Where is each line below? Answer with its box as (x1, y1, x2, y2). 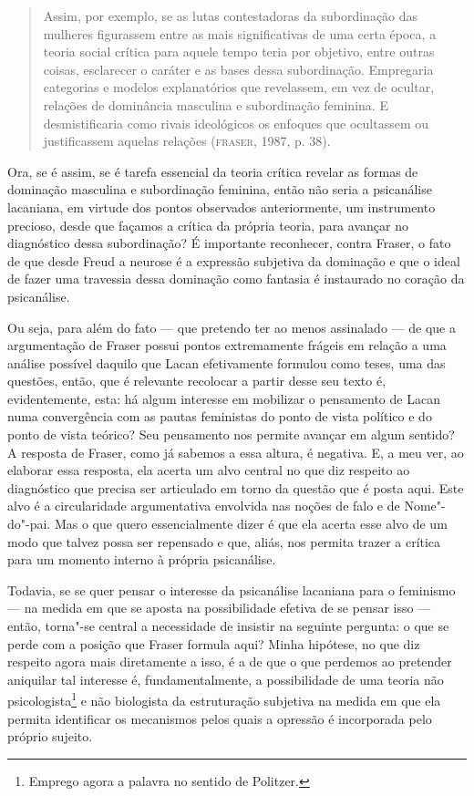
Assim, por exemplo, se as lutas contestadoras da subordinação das (43, 6, 418, 25)
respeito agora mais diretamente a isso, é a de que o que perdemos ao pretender (7, 652, 452, 671)
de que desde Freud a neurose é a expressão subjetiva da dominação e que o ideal (7, 251, 460, 270)
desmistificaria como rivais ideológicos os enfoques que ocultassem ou (43, 113, 428, 132)
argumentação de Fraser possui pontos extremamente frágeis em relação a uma (7, 336, 447, 355)
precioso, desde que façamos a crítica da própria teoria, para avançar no (7, 215, 408, 234)
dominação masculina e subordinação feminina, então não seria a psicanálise (7, 180, 432, 199)
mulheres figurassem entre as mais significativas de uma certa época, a (43, 24, 437, 43)
